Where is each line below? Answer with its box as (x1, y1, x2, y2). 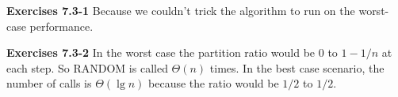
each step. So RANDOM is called (6, 59, 168, 76)
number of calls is (6, 75, 92, 91)
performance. (29, 17, 94, 34)
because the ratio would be (148, 75, 279, 91)
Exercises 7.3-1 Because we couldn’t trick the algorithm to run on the (6, 2, 355, 18)
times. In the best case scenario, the (209, 59, 385, 76)
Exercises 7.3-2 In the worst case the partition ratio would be (6, 44, 316, 61)
